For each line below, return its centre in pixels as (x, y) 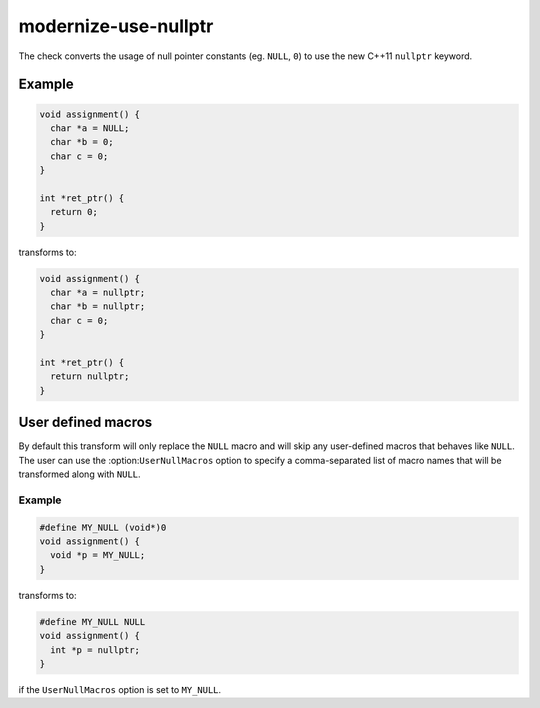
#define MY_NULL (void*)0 (103, 527)
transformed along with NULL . (79, 474)
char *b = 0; (82, 142)
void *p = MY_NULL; (98, 555)
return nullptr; (90, 376)
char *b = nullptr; (98, 306)
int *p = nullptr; (95, 649)
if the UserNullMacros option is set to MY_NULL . (120, 689)
